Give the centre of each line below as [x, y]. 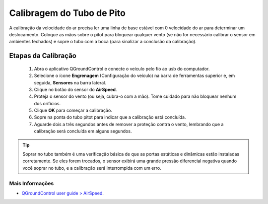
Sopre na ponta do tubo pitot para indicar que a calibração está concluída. [110, 117]
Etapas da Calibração [43, 56]
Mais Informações [32, 183]
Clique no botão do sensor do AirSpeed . [75, 89]
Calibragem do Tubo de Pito [67, 13]
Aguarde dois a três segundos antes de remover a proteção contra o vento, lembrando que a [129, 124]
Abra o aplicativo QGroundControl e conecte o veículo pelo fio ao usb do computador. [122, 68]
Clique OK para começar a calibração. [73, 110]
